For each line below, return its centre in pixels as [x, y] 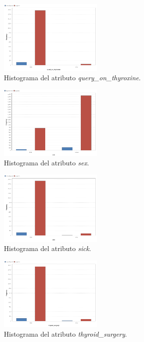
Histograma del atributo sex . [46, 163]
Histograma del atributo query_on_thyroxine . [72, 78]
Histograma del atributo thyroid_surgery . [65, 333]
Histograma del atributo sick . [48, 248]
